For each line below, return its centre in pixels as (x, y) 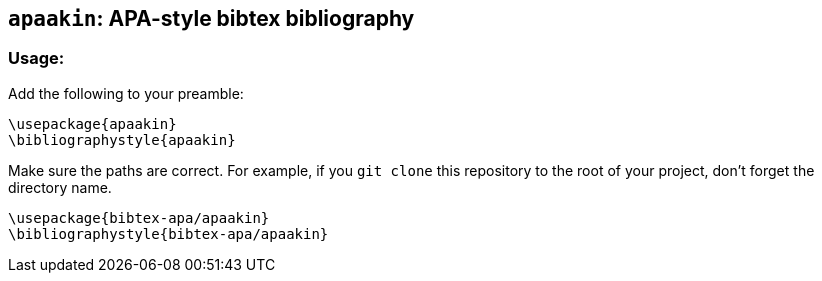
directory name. (60, 187)
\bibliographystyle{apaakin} (122, 139)
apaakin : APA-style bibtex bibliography (211, 18)
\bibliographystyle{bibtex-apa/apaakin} (168, 233)
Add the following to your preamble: (126, 93)
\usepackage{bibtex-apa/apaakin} (139, 217)
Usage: (36, 58)
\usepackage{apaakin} (92, 123)
